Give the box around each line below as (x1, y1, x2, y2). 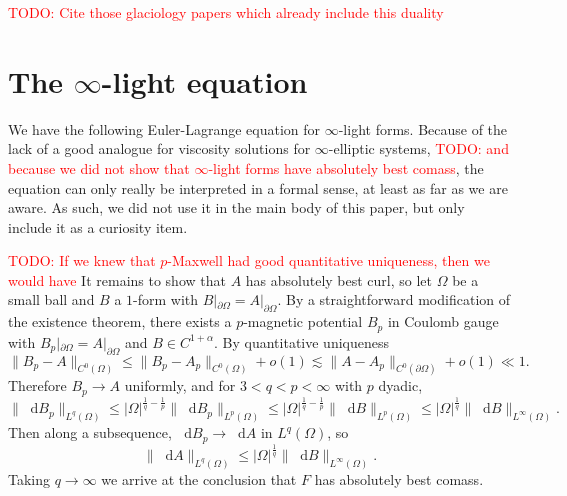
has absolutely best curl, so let (245, 269, 433, 290)
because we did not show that (8, 157, 190, 178)
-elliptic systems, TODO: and (328, 138, 509, 159)
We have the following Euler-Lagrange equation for (8, 118, 321, 139)
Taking (8, 468, 51, 489)
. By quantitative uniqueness (214, 331, 389, 352)
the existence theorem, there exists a (8, 311, 232, 332)
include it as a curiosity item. (8, 216, 188, 237)
